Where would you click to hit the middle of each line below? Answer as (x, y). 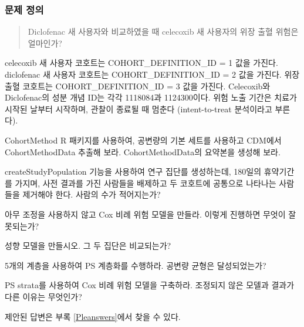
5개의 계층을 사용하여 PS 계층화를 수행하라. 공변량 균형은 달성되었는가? (136, 265)
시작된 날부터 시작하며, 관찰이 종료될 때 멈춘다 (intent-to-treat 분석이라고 (139, 109)
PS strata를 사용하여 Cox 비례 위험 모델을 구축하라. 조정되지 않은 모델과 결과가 (150, 285)
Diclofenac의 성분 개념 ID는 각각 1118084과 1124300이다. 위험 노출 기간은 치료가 (151, 97)
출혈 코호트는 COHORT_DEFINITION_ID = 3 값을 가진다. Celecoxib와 (138, 86)
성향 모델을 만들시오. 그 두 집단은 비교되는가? (88, 246)
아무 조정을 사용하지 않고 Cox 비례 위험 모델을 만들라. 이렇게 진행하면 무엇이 (145, 214)
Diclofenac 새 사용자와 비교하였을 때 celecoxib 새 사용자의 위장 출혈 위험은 (163, 31)
